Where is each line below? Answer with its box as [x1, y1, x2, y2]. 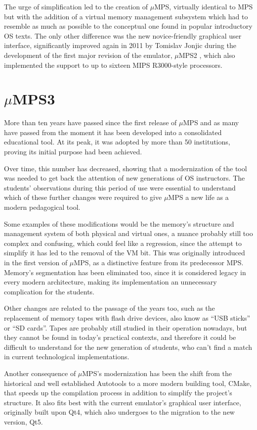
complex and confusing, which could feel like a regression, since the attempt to [4, 238, 242, 248]
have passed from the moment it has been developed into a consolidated [4, 127, 222, 137]
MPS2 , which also [178, 49, 235, 60]
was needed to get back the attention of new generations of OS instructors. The [4, 173, 245, 183]
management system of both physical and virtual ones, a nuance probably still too [4, 228, 253, 239]
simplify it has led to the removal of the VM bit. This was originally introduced [4, 247, 245, 258]
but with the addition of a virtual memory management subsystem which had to [4, 11, 248, 21]
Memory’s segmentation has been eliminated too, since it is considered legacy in [4, 267, 246, 277]
